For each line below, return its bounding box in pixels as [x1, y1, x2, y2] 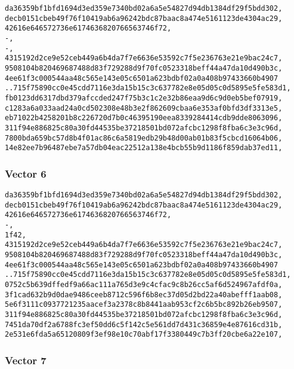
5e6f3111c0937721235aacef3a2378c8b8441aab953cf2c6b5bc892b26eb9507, [5, 300, 283, 309]
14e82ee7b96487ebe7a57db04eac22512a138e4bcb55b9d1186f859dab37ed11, [5, 144, 283, 153]
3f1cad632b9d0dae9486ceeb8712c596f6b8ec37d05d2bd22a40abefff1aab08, [5, 290, 283, 299]
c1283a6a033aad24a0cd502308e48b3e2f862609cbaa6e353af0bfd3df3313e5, [5, 103, 283, 112]
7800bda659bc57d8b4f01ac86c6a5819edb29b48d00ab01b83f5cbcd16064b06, [5, 133, 283, 142]
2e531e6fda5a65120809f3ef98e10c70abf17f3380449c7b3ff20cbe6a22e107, [5, 330, 283, 339]
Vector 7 [5, 352, 47, 367]
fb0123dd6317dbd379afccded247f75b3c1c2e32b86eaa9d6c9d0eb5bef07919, [5, 93, 283, 102]
